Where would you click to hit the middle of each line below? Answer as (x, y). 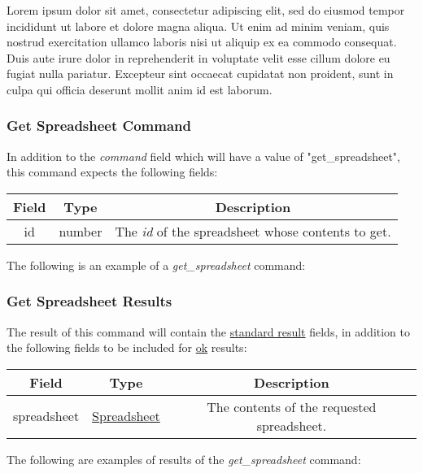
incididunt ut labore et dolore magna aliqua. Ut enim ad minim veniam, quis (198, 26)
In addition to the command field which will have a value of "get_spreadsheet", (203, 156)
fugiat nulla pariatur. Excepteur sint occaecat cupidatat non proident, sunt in (200, 74)
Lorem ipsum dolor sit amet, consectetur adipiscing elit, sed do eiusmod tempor (206, 10)
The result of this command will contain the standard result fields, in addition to (208, 331)
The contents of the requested (292, 406)
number (81, 231)
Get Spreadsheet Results (89, 301)
